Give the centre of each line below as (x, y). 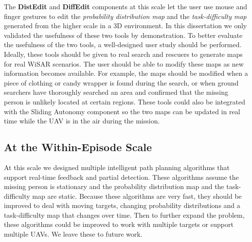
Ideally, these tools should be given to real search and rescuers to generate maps (123, 54)
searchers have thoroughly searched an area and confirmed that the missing (116, 92)
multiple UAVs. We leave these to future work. (73, 234)
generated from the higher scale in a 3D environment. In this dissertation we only (126, 26)
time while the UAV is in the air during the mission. (82, 121)
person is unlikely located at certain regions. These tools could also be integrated (125, 101)
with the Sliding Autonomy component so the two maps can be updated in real (122, 111)
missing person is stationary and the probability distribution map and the (114, 186)
